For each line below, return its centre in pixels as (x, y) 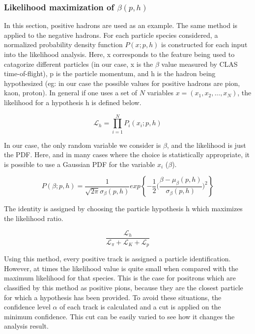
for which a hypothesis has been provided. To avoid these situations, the (113, 297)
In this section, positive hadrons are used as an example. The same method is (121, 25)
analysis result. (26, 326)
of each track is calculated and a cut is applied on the (140, 307)
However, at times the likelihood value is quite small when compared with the (121, 268)
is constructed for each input (204, 44)
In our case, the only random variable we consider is (83, 145)
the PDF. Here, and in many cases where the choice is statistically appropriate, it (127, 154)
